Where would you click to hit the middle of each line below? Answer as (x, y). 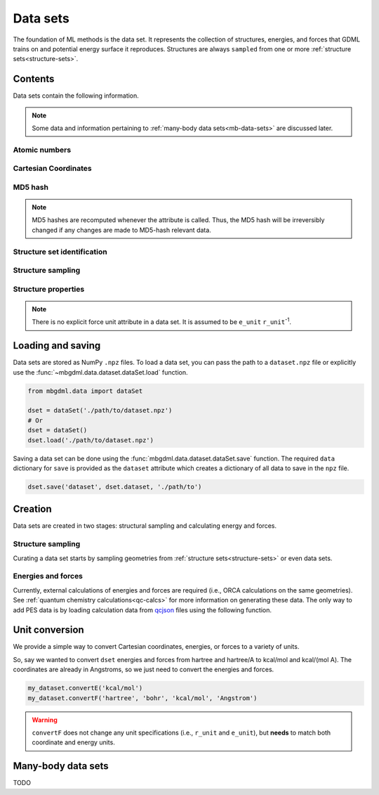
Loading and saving (57, 345)
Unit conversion (48, 630)
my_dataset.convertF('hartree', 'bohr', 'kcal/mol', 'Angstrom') (142, 698)
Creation (32, 509)
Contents (34, 79)
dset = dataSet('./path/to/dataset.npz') (100, 411)
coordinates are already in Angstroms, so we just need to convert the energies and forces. (144, 670)
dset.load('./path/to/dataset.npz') (91, 440)
